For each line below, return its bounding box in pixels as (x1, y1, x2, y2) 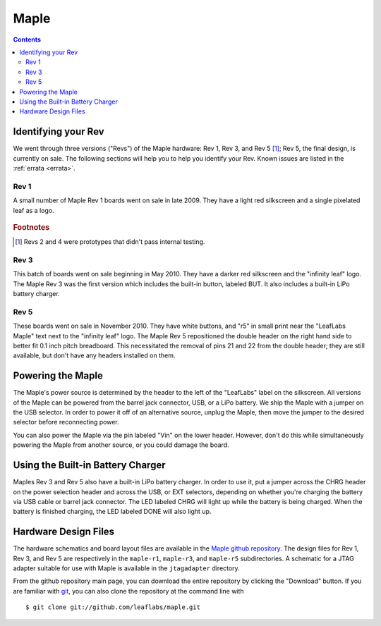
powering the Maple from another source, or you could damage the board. (13, 441, 229, 449)
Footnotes (13, 222, 50, 232)
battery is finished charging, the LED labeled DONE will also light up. (13, 508, 212, 516)
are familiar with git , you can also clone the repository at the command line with (13, 587, 244, 595)
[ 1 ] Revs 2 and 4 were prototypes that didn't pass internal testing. (15, 238, 205, 246)
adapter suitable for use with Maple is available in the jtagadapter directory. (13, 564, 240, 572)
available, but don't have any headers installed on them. (13, 351, 176, 360)
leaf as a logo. (13, 206, 54, 214)
